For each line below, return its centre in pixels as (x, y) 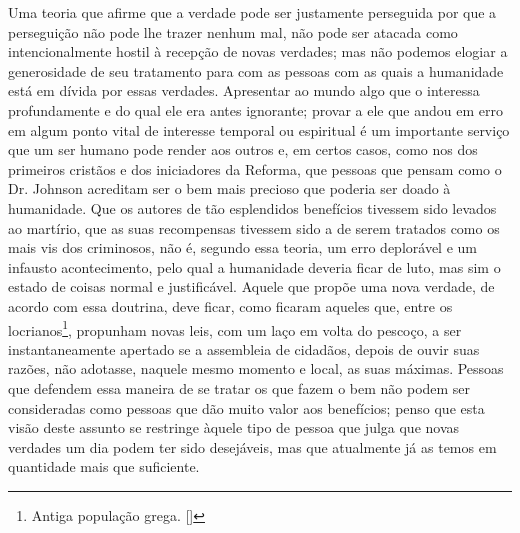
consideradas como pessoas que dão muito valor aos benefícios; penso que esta (246, 407)
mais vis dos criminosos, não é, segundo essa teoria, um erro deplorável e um (242, 247)
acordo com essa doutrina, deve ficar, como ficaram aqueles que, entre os (230, 305)
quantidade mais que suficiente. (104, 466)
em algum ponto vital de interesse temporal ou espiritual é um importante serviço (259, 129)
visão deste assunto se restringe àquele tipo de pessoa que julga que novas (234, 427)
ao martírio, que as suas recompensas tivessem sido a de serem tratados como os (254, 227)
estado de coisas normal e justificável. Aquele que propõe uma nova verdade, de (251, 286)
